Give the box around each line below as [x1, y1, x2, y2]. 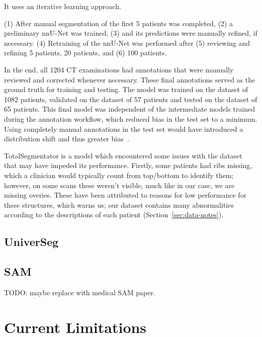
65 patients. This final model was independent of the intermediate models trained [4, 104, 255, 114]
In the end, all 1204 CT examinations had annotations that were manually [4, 64, 234, 74]
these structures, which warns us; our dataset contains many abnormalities [4, 199, 234, 210]
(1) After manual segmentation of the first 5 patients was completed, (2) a [4, 18, 233, 28]
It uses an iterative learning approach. [4, 1, 121, 11]
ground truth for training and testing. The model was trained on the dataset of [4, 84, 248, 95]
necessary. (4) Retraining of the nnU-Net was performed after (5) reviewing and [4, 37, 250, 48]
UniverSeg [4, 234, 59, 249]
